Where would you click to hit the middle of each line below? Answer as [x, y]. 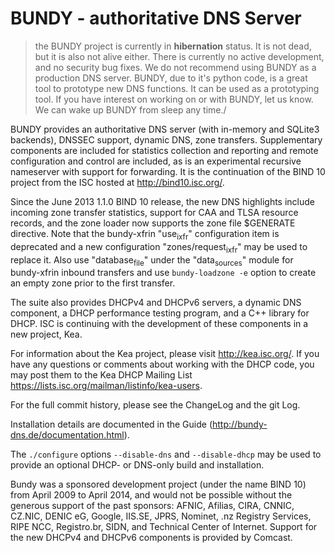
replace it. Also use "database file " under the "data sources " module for [152, 260]
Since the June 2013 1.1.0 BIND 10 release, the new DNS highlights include [163, 201]
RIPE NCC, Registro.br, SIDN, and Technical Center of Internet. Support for [164, 527]
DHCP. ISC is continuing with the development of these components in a [159, 324]
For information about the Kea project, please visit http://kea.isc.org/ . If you [165, 354]
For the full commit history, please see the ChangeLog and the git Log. [155, 405]
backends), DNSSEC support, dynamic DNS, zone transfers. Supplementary [166, 139]
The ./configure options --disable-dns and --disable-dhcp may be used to [166, 454]
